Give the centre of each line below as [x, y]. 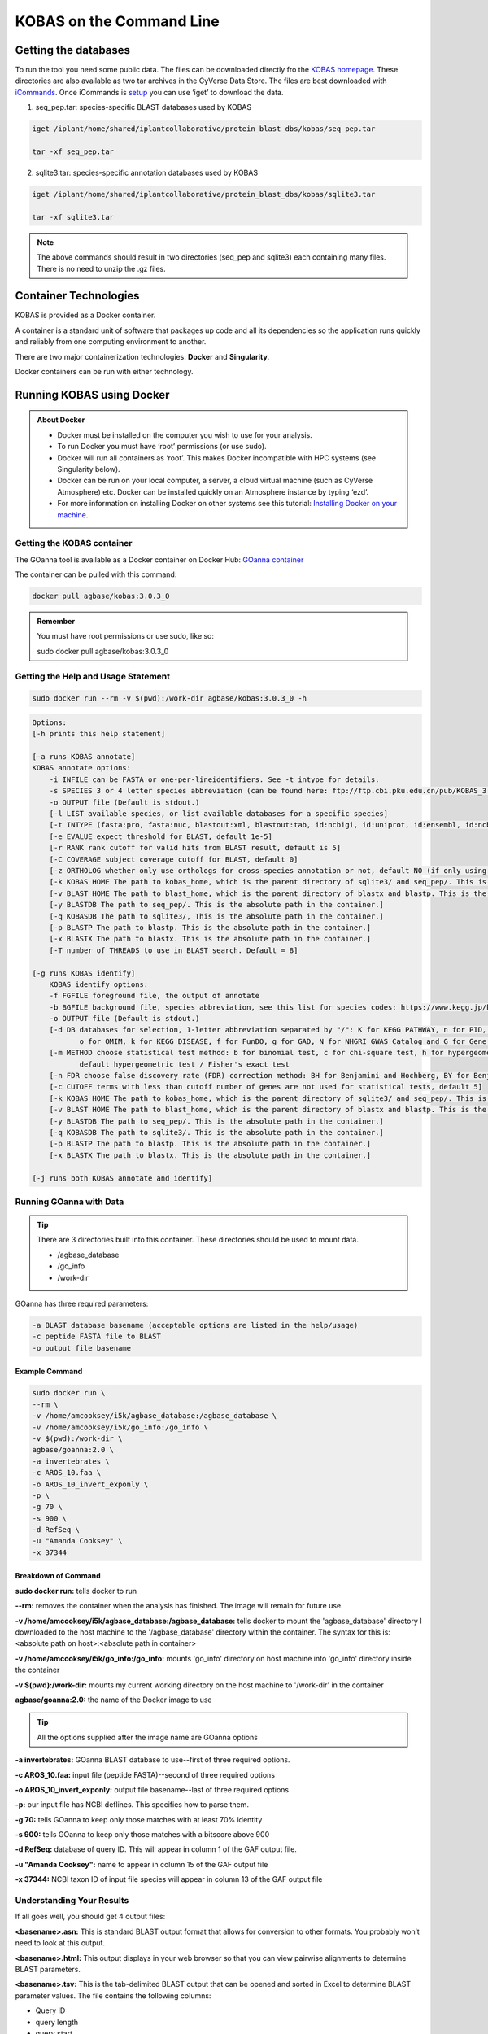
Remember [56, 622]
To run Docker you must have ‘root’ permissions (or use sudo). [162, 447]
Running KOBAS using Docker [92, 395]
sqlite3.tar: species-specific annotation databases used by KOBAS [147, 172]
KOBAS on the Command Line [117, 21]
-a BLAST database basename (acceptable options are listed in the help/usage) [195, 1325]
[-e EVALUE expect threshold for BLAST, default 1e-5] [161, 836]
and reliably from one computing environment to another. [111, 342]
